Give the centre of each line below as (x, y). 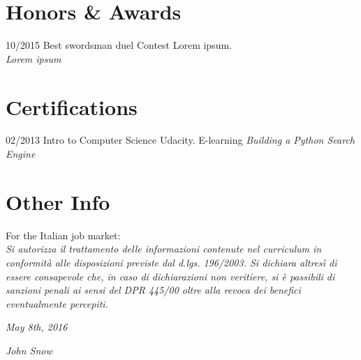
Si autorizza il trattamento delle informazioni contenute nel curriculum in (164, 249)
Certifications (72, 106)
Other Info (58, 201)
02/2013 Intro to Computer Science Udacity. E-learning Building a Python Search (180, 140)
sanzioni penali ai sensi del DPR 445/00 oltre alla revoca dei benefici (153, 290)
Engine (21, 154)
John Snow (29, 350)
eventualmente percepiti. (57, 303)
